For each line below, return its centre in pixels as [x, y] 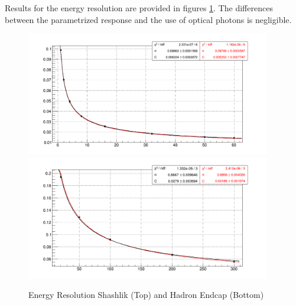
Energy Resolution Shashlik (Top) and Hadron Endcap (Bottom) [146, 295]
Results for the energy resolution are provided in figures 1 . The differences [139, 8]
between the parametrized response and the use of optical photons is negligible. [148, 19]
